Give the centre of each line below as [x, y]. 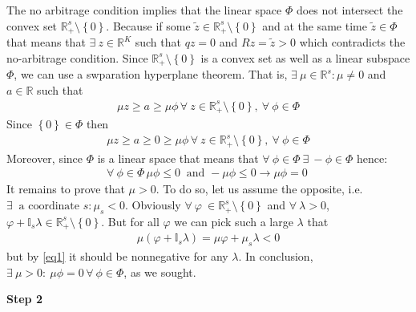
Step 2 [24, 299]
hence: [372, 158]
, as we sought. [160, 271]
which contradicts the [352, 42]
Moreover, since [45, 158]
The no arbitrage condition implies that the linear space [144, 10]
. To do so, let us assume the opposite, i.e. [259, 189]
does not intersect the [349, 10]
